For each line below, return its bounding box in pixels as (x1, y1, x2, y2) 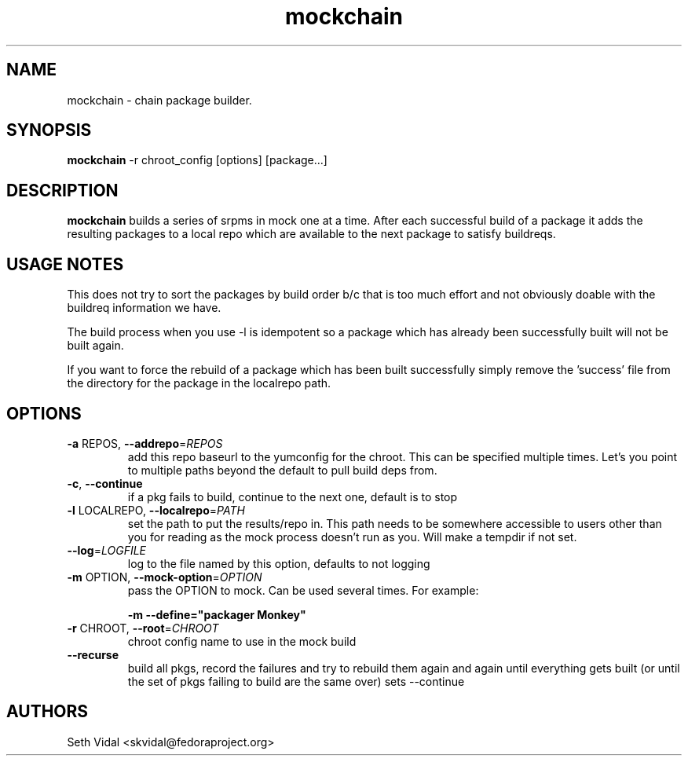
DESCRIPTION (6, 180, 119, 200)
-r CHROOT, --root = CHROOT (67, 621, 219, 635)
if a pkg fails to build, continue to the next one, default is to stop (127, 489, 458, 504)
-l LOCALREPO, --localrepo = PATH (67, 503, 245, 517)
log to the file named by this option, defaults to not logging (127, 556, 430, 570)
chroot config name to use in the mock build (127, 634, 357, 648)
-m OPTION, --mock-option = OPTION (67, 570, 262, 584)
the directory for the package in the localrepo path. (67, 376, 331, 390)
